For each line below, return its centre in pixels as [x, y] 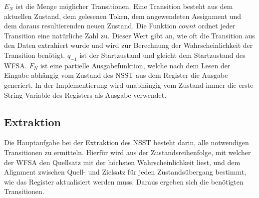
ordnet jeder [217, 26]
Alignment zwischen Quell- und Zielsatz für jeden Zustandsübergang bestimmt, [125, 172]
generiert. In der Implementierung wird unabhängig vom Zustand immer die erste [129, 85]
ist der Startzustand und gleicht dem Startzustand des [162, 55]
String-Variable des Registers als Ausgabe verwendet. [85, 95]
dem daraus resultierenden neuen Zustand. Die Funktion [90, 26]
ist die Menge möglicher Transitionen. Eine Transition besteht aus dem [124, 6]
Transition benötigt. [35, 55]
